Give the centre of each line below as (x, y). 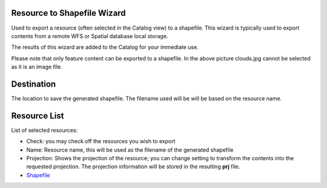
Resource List (38, 116)
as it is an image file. (37, 67)
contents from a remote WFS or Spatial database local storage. (90, 36)
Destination (34, 84)
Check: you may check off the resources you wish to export (101, 141)
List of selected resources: (45, 130)
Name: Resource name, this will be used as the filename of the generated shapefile (130, 150)
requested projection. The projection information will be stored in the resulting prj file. (133, 167)
